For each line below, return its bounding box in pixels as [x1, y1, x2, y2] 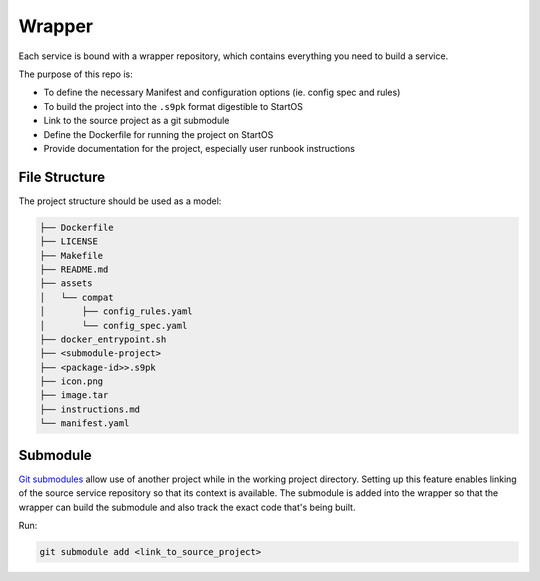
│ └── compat [39, 291, 114, 303]
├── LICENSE [39, 236, 99, 247]
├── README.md [39, 263, 109, 275]
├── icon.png [39, 376, 104, 387]
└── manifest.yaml [39, 418, 130, 429]
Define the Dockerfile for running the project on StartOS [43, 128, 274, 140]
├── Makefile [39, 250, 104, 261]
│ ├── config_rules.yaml [39, 306, 194, 317]
